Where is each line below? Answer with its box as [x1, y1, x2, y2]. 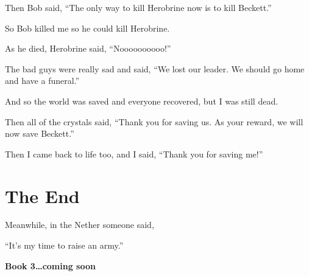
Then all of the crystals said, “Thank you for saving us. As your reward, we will [5, 115, 304, 128]
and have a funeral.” [5, 74, 80, 87]
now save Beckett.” [5, 127, 74, 140]
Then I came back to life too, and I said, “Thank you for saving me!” [5, 147, 263, 160]
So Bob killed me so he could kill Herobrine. [5, 21, 170, 34]
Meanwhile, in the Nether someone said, [5, 218, 154, 231]
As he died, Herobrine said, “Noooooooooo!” [5, 42, 171, 55]
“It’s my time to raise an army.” [5, 239, 124, 252]
